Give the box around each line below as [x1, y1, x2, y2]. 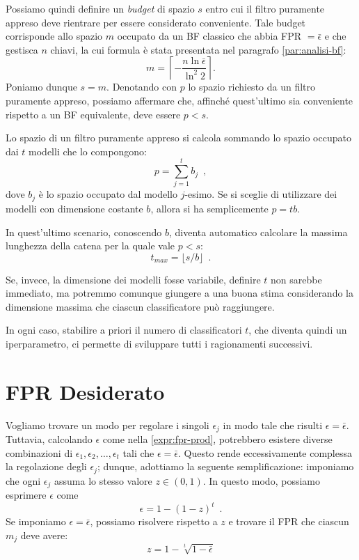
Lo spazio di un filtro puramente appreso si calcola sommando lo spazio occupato [6, 130, 351, 145]
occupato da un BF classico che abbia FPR [117, 29, 302, 43]
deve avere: [20, 528, 68, 543]
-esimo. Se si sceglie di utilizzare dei [184, 187, 337, 201]
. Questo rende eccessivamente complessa [178, 445, 353, 460]
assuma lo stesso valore [54, 473, 152, 488]
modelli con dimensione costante [6, 201, 143, 215]
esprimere [6, 488, 47, 502]
